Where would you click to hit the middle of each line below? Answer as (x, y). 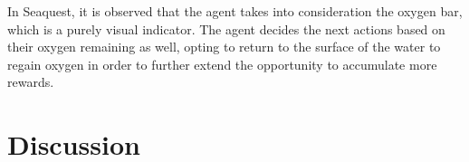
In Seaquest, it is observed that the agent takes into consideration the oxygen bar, (235, 11)
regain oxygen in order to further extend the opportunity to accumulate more (222, 64)
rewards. (31, 82)
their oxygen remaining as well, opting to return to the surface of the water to (224, 47)
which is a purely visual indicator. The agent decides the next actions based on (226, 29)
